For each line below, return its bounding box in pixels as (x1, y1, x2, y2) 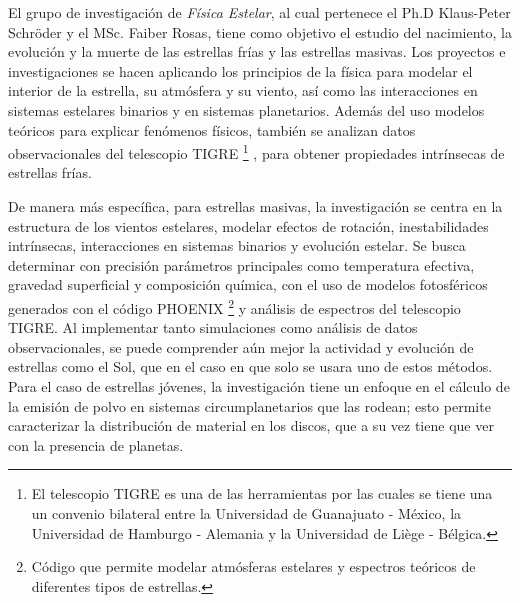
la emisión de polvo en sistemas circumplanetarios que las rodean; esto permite (8, 395, 491, 416)
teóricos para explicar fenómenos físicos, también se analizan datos (8, 119, 416, 140)
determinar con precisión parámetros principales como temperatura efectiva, (8, 254, 475, 275)
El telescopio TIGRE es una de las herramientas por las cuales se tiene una (31, 483, 493, 504)
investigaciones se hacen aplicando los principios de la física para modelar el (8, 60, 473, 81)
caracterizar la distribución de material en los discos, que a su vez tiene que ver (8, 415, 494, 436)
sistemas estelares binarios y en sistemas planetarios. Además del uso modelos (8, 99, 485, 120)
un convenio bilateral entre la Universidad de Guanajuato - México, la (31, 502, 462, 523)
